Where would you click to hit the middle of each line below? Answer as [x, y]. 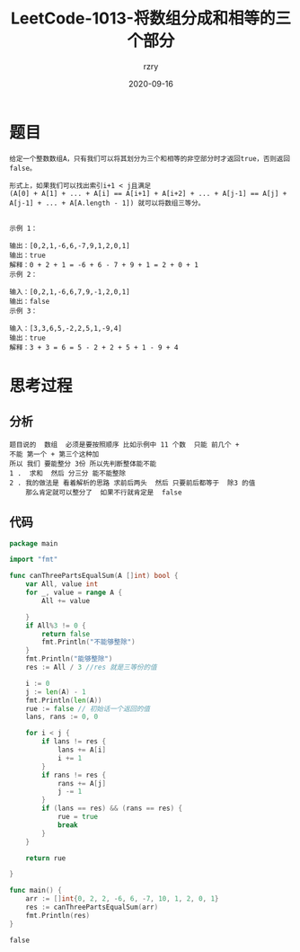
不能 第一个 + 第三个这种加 [54, 454]
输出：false [30, 301]
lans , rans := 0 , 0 [62, 717]
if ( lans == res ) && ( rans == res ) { [112, 809]
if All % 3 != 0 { [56, 626]
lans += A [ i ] [81, 750]
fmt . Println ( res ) [58, 915]
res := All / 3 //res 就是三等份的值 [91, 667]
